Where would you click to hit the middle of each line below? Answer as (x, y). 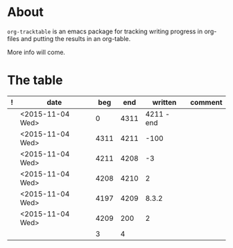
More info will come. (36, 52)
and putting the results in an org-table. (76, 38)
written (164, 102)
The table (35, 80)
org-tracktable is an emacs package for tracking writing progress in (105, 31)
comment (206, 102)
